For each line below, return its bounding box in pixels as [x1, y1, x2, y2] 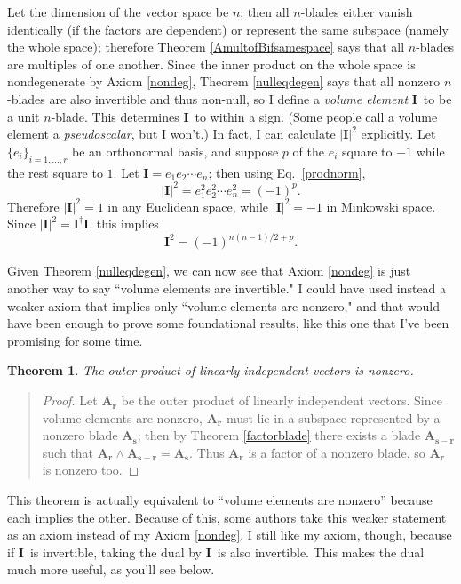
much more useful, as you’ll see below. [7, 560, 215, 579]
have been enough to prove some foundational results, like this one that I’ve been [7, 314, 449, 332]
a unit [7, 107, 40, 125]
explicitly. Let [361, 124, 436, 143]
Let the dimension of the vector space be [7, 3, 229, 20]
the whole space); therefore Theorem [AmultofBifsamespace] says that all [7, 37, 405, 56]
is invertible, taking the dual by [29, 542, 202, 561]
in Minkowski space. [326, 196, 436, 215]
